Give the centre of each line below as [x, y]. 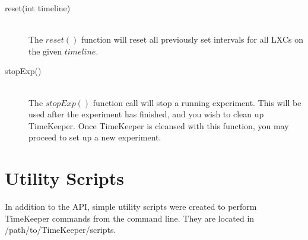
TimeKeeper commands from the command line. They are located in [130, 218]
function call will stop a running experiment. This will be [197, 102]
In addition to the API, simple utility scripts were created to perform [131, 207]
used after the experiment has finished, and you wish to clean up [146, 114]
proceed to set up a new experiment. [95, 137]
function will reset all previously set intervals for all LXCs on [192, 39]
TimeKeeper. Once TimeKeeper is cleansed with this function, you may [159, 125]
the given [45, 51]
